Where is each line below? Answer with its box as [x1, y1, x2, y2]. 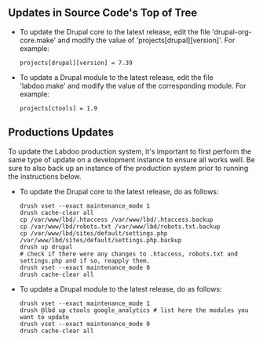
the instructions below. [8, 172, 82, 181]
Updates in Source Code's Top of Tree [8, 6, 198, 20]
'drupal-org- [211, 27, 253, 36]
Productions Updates [8, 125, 115, 140]
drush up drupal [19, 243, 73, 251]
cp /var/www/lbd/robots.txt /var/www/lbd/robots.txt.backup [19, 223, 221, 230]
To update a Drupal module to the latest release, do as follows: [19, 284, 222, 293]
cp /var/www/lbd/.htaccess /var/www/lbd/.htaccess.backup [19, 216, 214, 223]
